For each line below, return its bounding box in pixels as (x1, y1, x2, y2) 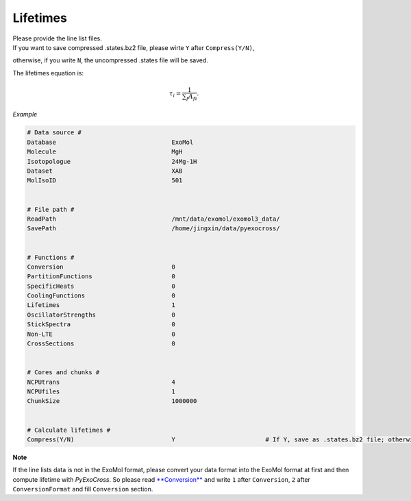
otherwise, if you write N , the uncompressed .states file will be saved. (12, 56, 209, 64)
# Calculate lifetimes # (27, 426, 111, 434)
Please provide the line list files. (12, 34, 102, 42)
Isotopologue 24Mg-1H (27, 158, 197, 165)
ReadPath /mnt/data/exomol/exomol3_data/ (27, 215, 280, 223)
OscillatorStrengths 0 (27, 310, 176, 319)
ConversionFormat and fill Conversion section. (12, 485, 153, 493)
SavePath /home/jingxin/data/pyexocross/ (27, 225, 280, 232)
